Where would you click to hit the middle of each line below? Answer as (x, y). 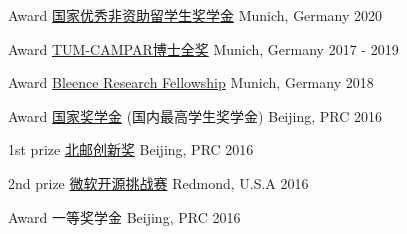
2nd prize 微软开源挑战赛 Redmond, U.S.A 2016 (158, 182)
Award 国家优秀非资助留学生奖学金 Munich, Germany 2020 (195, 15)
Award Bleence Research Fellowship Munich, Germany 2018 (191, 82)
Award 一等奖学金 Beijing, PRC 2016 (124, 216)
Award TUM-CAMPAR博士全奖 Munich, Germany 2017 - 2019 (203, 48)
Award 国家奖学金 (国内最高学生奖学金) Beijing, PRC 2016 (195, 115)
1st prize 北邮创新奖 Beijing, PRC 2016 (131, 149)
